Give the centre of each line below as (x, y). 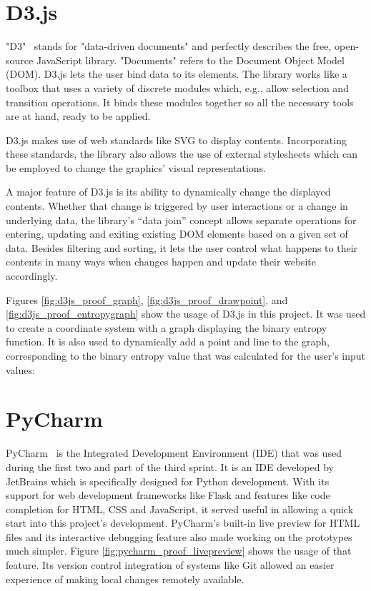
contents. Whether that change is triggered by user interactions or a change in (177, 206)
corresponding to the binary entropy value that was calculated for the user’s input (186, 355)
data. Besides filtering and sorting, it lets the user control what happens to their (182, 247)
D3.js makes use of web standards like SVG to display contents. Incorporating (176, 140)
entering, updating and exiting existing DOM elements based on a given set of (177, 234)
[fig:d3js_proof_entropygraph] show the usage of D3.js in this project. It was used (186, 314)
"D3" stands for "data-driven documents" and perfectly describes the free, (169, 46)
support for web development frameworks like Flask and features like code (168, 495)
